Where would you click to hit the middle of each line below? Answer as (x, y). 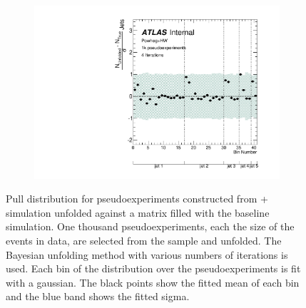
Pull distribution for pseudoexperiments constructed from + (137, 199)
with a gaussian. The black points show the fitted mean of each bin (153, 282)
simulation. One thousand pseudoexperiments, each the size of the (150, 226)
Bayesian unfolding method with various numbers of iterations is (147, 254)
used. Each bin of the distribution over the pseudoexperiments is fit (153, 268)
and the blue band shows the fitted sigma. (98, 296)
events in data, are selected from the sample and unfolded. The (144, 241)
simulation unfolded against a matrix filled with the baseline (138, 212)
